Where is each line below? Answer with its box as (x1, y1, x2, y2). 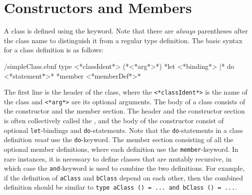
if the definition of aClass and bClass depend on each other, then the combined (4, 172, 243, 182)
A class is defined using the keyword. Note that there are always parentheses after (4, 26, 248, 36)
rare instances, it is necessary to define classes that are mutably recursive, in (4, 153, 232, 163)
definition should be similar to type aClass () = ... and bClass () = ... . (4, 182, 237, 192)
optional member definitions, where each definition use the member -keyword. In (4, 144, 238, 154)
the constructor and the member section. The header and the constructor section (4, 106, 245, 116)
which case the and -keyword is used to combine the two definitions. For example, (4, 163, 245, 173)
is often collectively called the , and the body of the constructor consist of (4, 115, 224, 125)
